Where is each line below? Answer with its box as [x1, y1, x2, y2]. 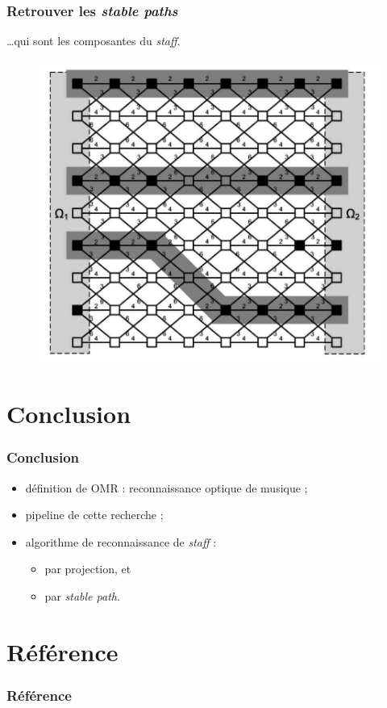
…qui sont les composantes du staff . [6, 32, 181, 49]
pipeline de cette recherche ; [25, 506, 164, 523]
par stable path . [44, 587, 120, 604]
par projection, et [44, 560, 131, 577]
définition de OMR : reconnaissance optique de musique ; [25, 479, 308, 496]
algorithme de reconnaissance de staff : [25, 533, 217, 550]
